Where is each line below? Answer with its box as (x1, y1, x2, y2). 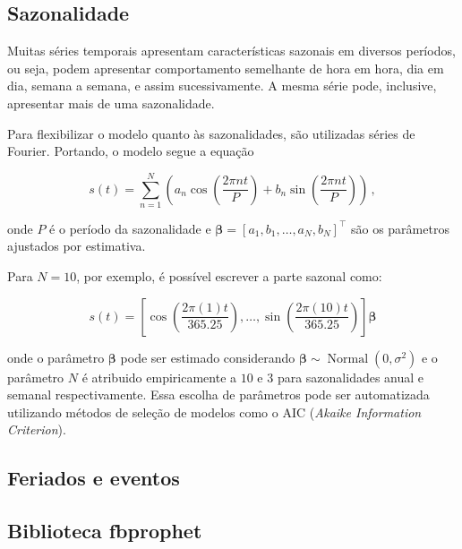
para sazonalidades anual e (277, 367, 424, 386)
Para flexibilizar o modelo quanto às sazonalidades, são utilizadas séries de (7, 124, 415, 142)
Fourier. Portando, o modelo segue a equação (7, 142, 254, 160)
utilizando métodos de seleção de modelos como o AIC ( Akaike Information (7, 402, 422, 421)
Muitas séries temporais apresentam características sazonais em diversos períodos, (7, 41, 456, 60)
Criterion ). (7, 420, 66, 439)
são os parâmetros (350, 219, 449, 237)
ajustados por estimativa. (7, 236, 146, 255)
